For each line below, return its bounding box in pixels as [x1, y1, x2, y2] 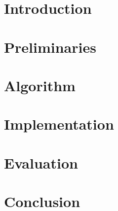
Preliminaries [4, 36, 96, 57]
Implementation [4, 114, 114, 134]
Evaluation [4, 152, 78, 173]
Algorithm [4, 75, 76, 95]
